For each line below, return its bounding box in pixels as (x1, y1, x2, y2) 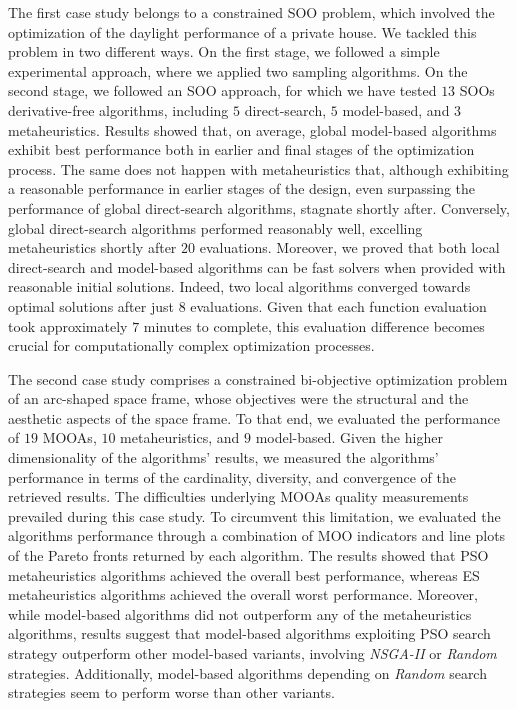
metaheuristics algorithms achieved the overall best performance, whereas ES (8, 564, 480, 585)
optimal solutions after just (8, 295, 174, 316)
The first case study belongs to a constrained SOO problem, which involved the (8, 2, 495, 22)
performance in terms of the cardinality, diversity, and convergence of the (8, 466, 457, 487)
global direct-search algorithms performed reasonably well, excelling (8, 217, 423, 238)
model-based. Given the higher (255, 427, 443, 448)
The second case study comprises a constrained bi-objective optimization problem (8, 368, 508, 389)
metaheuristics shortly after (8, 237, 177, 258)
